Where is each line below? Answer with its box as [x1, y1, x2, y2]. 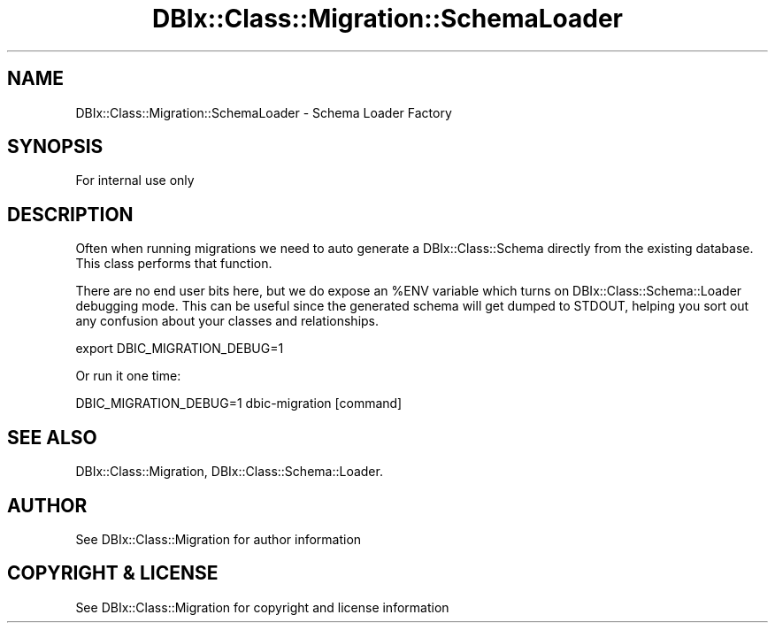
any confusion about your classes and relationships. [75, 313, 380, 329]
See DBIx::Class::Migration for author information [75, 531, 362, 547]
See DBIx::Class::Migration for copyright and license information [75, 599, 449, 615]
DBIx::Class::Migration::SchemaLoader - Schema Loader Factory [75, 104, 452, 120]
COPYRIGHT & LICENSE [7, 562, 219, 585]
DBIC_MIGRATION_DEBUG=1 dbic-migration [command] [75, 396, 403, 411]
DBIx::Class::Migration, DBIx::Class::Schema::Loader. [75, 464, 383, 480]
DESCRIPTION [7, 203, 134, 226]
